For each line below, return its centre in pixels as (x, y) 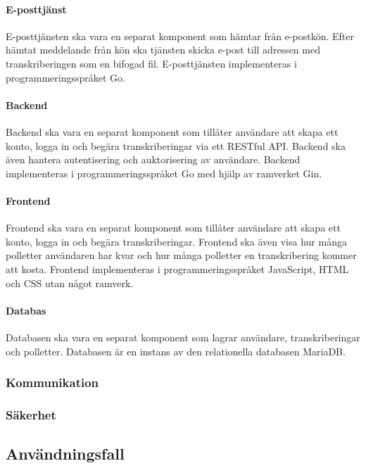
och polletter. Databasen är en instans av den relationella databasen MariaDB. (176, 351)
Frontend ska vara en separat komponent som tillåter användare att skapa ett (173, 228)
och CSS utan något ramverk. (70, 283)
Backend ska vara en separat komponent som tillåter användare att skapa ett (172, 131)
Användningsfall (65, 454)
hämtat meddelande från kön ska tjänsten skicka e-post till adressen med (163, 50)
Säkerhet (31, 414)
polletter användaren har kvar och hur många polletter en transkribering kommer (181, 255)
